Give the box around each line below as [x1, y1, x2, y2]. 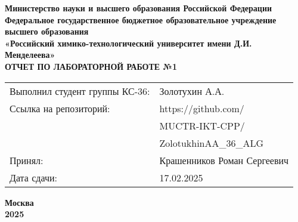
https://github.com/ [159, 101, 244, 115]
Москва [5, 196, 34, 208]
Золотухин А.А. [159, 84, 225, 98]
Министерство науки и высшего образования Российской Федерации [5, 2, 272, 14]
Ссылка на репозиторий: [10, 101, 110, 115]
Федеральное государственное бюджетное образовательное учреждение [5, 13, 277, 26]
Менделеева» [5, 48, 55, 61]
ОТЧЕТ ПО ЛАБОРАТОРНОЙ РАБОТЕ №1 [5, 60, 177, 72]
